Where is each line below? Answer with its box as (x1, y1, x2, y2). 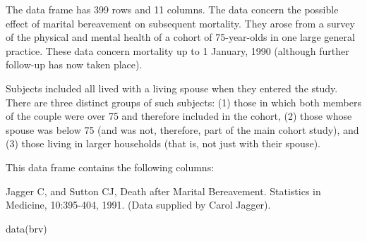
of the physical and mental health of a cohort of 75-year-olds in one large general (6, 30, 355, 44)
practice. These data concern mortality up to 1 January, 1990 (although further (6, 43, 349, 58)
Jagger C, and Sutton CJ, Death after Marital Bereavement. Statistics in (6, 183, 321, 198)
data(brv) (6, 221, 47, 235)
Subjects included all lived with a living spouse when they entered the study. (6, 80, 338, 95)
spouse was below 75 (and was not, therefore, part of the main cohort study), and (6, 122, 359, 137)
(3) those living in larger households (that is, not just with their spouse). (6, 136, 320, 151)
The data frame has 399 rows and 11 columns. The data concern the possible (6, 2, 339, 16)
